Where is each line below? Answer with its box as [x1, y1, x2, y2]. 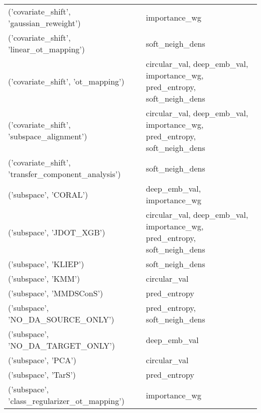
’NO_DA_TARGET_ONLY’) [8, 340, 115, 351]
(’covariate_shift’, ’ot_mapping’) [8, 75, 124, 87]
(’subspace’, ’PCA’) [8, 354, 76, 366]
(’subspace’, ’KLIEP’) [8, 258, 84, 270]
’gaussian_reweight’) [8, 17, 81, 29]
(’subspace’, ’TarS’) [8, 369, 76, 380]
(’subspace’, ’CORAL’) [8, 188, 88, 200]
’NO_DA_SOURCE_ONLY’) [8, 313, 114, 325]
